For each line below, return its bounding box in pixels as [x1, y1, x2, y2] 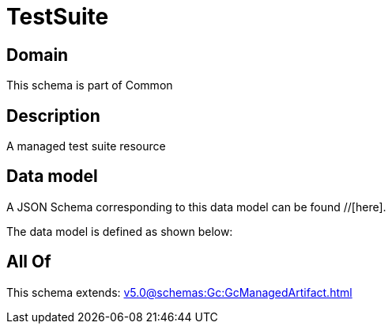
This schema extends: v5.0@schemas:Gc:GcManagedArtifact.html [6, 285, 352, 299]
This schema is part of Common [6, 78, 173, 93]
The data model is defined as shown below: [6, 224, 233, 238]
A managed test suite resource [6, 139, 166, 154]
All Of [6, 252, 51, 272]
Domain [6, 44, 69, 65]
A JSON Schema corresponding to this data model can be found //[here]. [6, 199, 386, 214]
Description [6, 105, 100, 126]
